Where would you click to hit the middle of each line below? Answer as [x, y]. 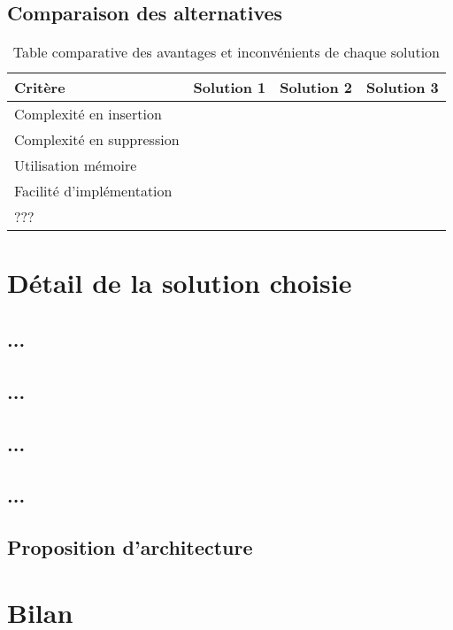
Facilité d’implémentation [93, 191]
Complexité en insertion [88, 114]
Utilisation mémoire [76, 165]
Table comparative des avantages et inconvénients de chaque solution [226, 52]
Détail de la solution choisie [180, 283]
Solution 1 [230, 88]
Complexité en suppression [97, 140]
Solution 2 [316, 88]
